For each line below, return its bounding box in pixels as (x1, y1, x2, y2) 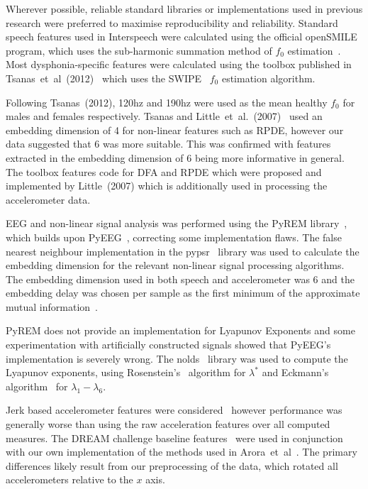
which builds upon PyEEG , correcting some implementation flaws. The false (6, 229, 342, 244)
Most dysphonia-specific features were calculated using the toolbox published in (6, 57, 352, 72)
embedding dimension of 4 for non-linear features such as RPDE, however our (6, 122, 344, 137)
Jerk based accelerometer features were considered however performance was (6, 402, 342, 417)
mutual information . (6, 299, 98, 314)
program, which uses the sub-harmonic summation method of (6, 43, 272, 57)
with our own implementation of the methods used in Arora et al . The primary (6, 444, 357, 459)
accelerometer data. (6, 192, 91, 207)
